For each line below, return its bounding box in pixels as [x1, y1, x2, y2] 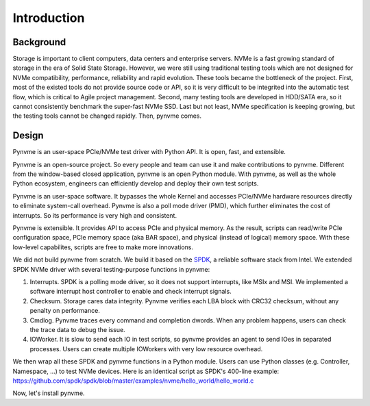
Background [12, 36, 66, 48]
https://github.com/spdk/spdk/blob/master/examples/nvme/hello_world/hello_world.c [12, 377, 254, 385]
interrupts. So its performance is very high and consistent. [12, 211, 177, 219]
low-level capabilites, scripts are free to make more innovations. [12, 243, 194, 251]
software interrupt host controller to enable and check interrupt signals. [29, 288, 232, 296]
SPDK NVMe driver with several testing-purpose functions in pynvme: [12, 265, 210, 273]
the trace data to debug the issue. [29, 325, 126, 333]
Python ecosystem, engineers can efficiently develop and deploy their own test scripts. [12, 179, 259, 188]
